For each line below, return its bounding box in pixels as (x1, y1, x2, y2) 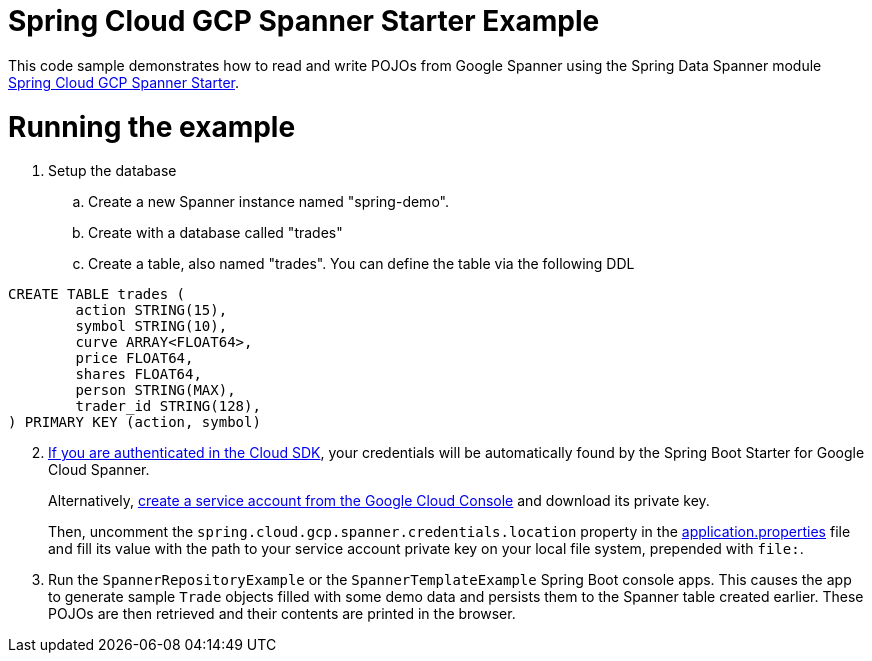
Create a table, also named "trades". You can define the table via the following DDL (88, 255, 635, 273)
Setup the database (48, 162, 177, 180)
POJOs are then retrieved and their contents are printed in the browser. (48, 605, 516, 623)
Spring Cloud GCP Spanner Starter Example (8, 4, 600, 38)
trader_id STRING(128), (75, 398, 261, 415)
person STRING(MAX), (75, 382, 236, 399)
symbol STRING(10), (75, 318, 228, 335)
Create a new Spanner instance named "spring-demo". (88, 193, 449, 211)
